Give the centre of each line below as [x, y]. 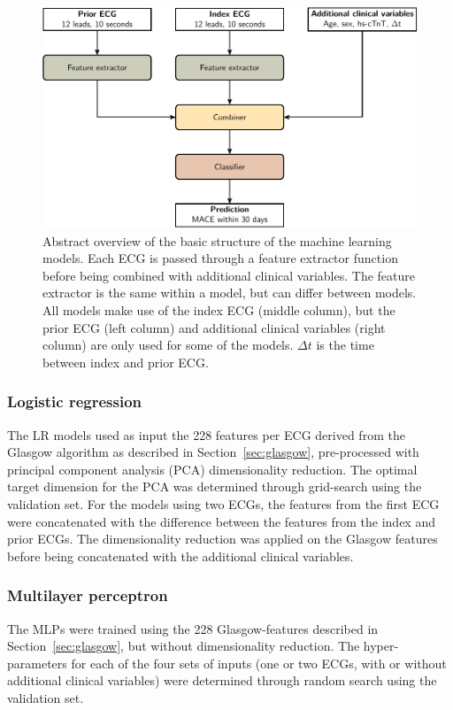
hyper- [381, 646]
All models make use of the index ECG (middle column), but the [219, 309]
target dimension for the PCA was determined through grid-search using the [215, 486]
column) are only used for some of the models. [168, 345]
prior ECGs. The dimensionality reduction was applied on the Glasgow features [223, 539]
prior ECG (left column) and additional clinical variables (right [214, 327]
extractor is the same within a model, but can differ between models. [230, 293]
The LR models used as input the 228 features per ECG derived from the [206, 434]
